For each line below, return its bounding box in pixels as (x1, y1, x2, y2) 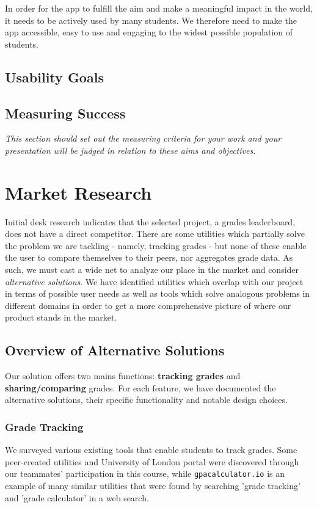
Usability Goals (5, 67, 104, 86)
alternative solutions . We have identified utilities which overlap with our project (5, 275, 304, 288)
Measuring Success (5, 103, 126, 122)
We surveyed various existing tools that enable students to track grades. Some (5, 443, 297, 456)
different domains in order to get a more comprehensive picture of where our (5, 299, 291, 311)
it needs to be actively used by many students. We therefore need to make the (5, 13, 297, 26)
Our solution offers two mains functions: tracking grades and (5, 369, 241, 382)
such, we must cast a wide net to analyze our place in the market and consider (5, 263, 299, 276)
